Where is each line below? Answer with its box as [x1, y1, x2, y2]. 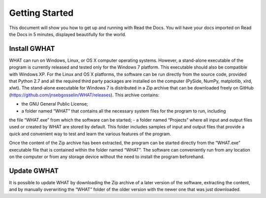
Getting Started [9, 7, 74, 18]
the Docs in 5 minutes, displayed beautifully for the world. [9, 31, 127, 37]
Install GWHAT [9, 44, 55, 53]
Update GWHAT [9, 166, 59, 175]
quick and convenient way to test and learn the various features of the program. [9, 131, 171, 137]
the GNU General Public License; [21, 101, 88, 107]
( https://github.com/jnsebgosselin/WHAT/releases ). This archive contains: [9, 92, 160, 98]
